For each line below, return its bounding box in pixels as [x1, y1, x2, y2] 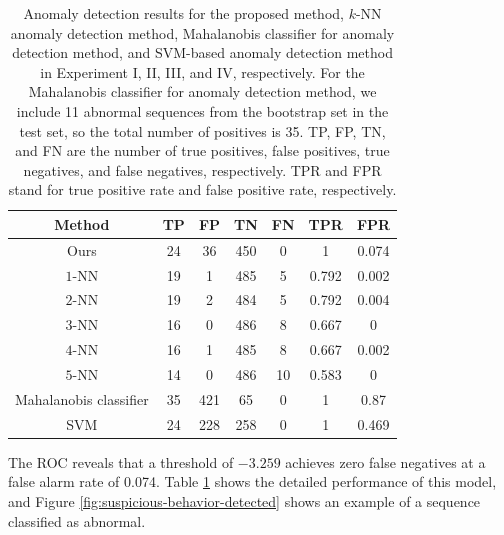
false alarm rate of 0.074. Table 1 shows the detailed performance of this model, [8, 471, 497, 492]
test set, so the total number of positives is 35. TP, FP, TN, [19, 120, 386, 141]
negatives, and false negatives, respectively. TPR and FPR [23, 159, 382, 180]
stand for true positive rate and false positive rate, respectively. [8, 179, 397, 200]
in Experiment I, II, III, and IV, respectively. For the [40, 61, 365, 82]
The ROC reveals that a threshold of [8, 451, 234, 472]
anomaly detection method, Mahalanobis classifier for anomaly [10, 22, 395, 43]
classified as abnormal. [8, 510, 146, 531]
